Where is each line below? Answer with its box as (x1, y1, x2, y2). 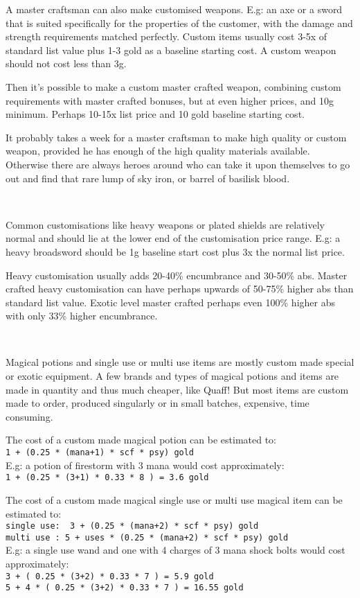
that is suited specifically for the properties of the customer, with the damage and (6, 15, 353, 30)
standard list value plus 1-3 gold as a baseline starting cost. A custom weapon (6, 42, 336, 57)
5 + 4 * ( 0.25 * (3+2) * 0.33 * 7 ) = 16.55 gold (6, 583, 244, 593)
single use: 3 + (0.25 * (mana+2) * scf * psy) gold (6, 521, 259, 531)
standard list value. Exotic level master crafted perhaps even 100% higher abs (6, 294, 335, 309)
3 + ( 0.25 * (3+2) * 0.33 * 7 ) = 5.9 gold (6, 571, 214, 581)
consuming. (6, 409, 53, 423)
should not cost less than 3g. (6, 56, 127, 71)
